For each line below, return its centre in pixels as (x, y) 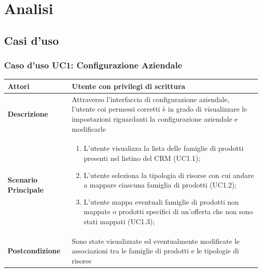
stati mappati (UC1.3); (119, 221)
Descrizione (28, 114)
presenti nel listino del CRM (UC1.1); (142, 158)
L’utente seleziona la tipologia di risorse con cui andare (169, 175)
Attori (19, 86)
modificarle (89, 128)
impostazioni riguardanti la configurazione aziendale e (155, 118)
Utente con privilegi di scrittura (128, 86)
